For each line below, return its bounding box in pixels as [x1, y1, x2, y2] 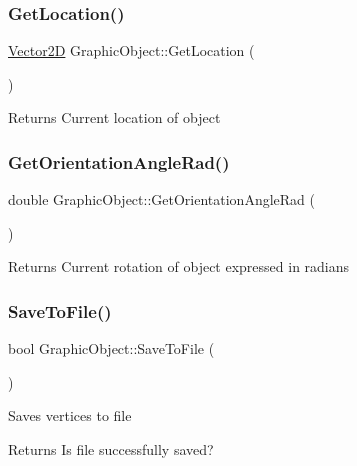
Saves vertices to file [8, 405, 132, 426]
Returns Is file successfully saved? [8, 439, 214, 459]
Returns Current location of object [8, 107, 221, 128]
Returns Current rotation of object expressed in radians [8, 256, 350, 277]
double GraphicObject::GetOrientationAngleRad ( [8, 189, 315, 210]
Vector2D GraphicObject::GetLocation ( [8, 40, 255, 61]
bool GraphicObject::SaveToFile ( [8, 338, 215, 359]
